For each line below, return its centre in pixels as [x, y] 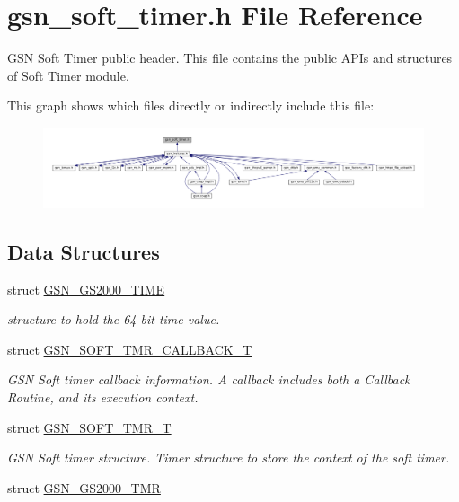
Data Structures [84, 251]
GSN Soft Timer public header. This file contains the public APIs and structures [230, 58]
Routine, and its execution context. [103, 396]
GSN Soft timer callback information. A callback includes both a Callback [209, 379]
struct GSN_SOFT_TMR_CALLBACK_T [130, 349]
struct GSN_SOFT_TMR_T [89, 427]
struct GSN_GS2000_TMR [84, 487]
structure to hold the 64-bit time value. [114, 319]
